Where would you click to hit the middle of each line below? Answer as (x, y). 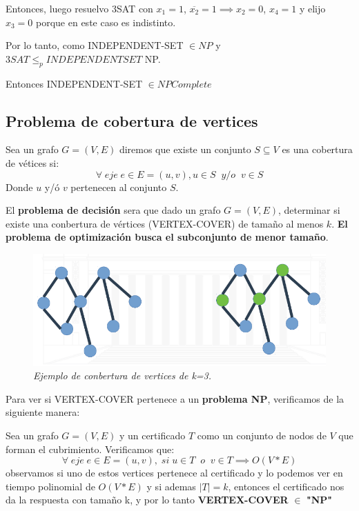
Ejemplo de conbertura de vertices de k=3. (123, 375)
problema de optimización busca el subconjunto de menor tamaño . (167, 237)
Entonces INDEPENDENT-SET (74, 83)
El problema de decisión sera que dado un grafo (113, 210)
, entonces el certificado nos (286, 486)
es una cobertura (317, 149)
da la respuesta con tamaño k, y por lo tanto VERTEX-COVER (147, 500)
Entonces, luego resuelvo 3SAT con (79, 8)
